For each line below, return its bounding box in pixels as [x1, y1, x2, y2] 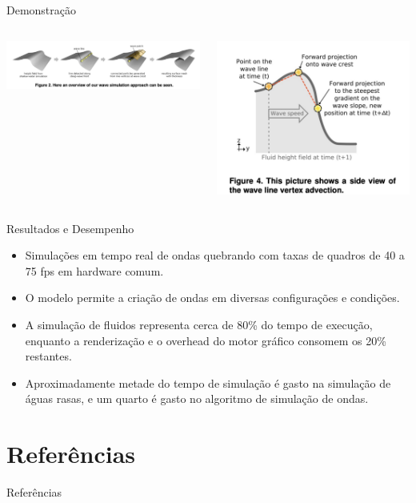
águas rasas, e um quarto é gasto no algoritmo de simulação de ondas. [25, 390, 369, 407]
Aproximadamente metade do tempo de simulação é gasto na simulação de [25, 374, 391, 391]
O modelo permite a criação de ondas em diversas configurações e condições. [25, 289, 400, 306]
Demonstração [6, 2, 77, 18]
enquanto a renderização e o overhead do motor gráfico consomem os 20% [25, 332, 386, 348]
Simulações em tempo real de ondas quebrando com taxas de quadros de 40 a [25, 247, 405, 264]
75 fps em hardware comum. [25, 262, 164, 279]
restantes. [25, 348, 72, 364]
